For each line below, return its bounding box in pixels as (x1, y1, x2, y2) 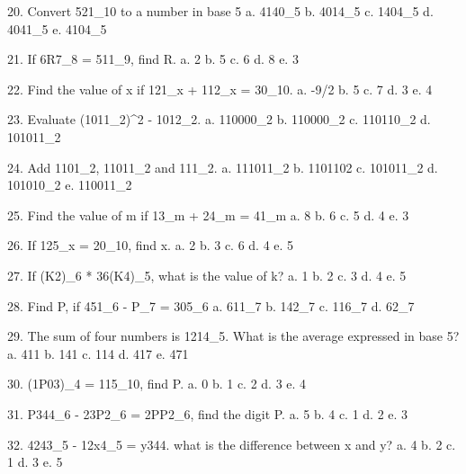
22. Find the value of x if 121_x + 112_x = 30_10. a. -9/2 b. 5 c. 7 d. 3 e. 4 (7, 79, 433, 98)
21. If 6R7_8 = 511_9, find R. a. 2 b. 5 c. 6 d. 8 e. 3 (7, 49, 299, 68)
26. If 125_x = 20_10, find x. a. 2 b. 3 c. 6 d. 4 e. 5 (7, 236, 294, 255)
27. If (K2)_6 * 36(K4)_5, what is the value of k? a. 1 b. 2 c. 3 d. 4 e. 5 (7, 265, 407, 284)
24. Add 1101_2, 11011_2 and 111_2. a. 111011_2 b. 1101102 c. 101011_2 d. (7, 157, 438, 176)
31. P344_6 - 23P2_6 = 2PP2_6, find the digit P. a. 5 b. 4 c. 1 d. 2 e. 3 (7, 404, 408, 423)
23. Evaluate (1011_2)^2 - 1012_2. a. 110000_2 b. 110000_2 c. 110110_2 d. (7, 110, 431, 129)
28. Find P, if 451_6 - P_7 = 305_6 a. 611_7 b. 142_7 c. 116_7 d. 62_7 (7, 296, 415, 315)
